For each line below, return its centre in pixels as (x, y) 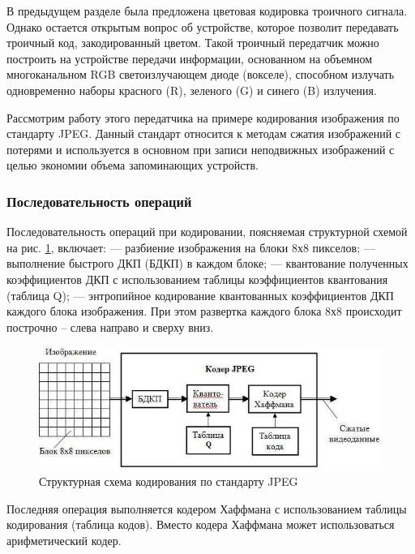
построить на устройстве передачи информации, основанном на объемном (190, 58)
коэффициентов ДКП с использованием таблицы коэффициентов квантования (197, 279)
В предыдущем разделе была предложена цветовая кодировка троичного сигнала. (207, 11)
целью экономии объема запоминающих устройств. (133, 165)
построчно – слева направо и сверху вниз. (110, 326)
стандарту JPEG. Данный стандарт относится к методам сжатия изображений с (204, 133)
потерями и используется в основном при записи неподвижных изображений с (201, 149)
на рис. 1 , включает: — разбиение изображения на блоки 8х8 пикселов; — (191, 247)
